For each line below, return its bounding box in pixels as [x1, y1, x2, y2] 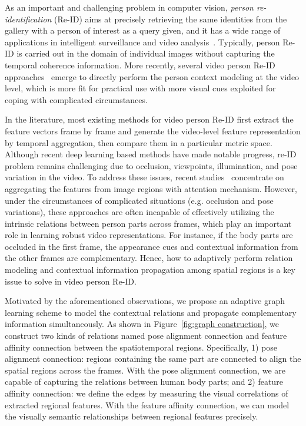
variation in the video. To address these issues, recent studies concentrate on [5, 171, 284, 183]
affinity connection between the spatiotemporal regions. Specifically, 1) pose [5, 341, 278, 353]
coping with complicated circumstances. [5, 93, 148, 105]
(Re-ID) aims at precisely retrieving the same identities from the [54, 12, 287, 25]
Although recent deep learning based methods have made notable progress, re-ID [5, 148, 297, 160]
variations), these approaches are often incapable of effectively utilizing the [5, 206, 274, 218]
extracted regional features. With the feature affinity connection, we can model [5, 398, 290, 411]
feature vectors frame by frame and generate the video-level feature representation [5, 124, 301, 137]
